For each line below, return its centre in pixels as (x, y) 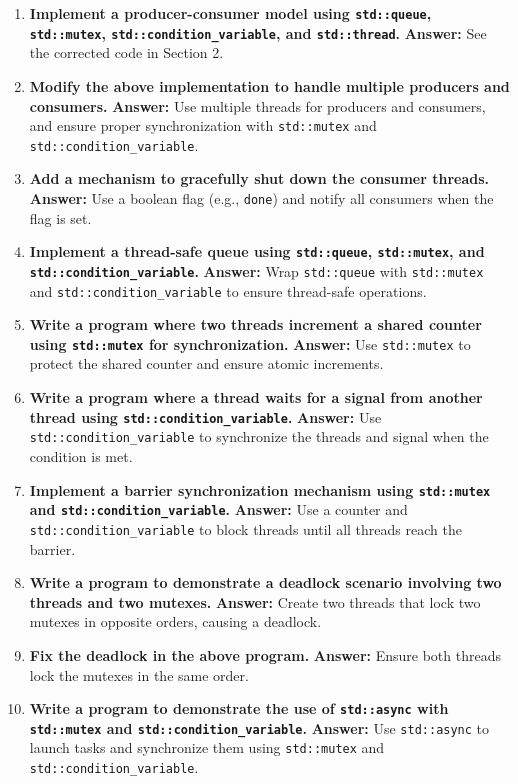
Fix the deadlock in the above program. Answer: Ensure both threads (265, 654)
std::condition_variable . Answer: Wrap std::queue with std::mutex (256, 270)
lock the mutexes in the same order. (139, 674)
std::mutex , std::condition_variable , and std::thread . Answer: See (258, 32)
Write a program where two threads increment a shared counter (255, 324)
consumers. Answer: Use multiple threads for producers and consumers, (257, 105)
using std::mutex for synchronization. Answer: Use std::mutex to (250, 343)
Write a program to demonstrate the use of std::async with (239, 708)
